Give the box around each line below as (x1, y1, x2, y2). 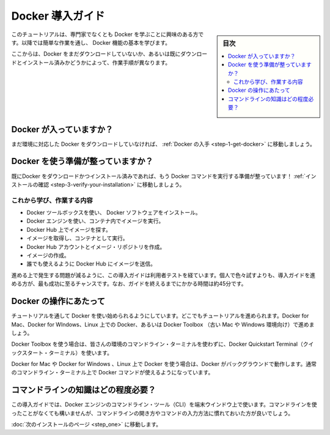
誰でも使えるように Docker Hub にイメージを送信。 (26, 260, 156, 267)
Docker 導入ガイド (11, 9, 105, 23)
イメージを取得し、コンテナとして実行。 (26, 234, 128, 242)
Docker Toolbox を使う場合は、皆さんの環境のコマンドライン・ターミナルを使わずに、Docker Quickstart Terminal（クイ (11, 340, 314, 348)
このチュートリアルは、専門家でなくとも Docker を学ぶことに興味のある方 (11, 31, 199, 38)
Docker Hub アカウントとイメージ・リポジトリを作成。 (26, 243, 166, 250)
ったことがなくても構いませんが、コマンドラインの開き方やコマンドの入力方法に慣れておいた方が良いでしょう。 (11, 409, 294, 417)
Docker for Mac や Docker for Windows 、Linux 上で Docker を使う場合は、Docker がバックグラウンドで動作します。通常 (11, 360, 317, 368)
